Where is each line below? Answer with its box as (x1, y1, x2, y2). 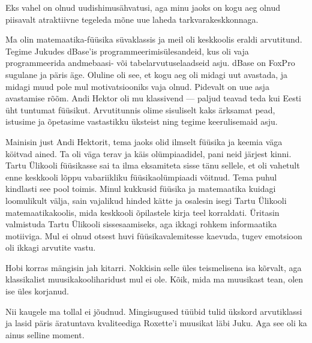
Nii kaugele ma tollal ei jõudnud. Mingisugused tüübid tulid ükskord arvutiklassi (5, 305, 302, 317)
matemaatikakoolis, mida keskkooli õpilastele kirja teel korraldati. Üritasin (5, 206, 280, 218)
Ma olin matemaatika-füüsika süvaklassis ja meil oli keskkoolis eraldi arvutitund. (5, 33, 302, 46)
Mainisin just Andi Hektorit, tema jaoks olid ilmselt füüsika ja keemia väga (5, 135, 283, 148)
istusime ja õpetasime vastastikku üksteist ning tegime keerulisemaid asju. (5, 115, 278, 128)
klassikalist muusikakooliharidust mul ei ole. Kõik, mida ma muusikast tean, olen (5, 273, 304, 285)
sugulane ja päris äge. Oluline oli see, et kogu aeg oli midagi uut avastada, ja (5, 68, 288, 80)
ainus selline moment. (5, 328, 85, 341)
